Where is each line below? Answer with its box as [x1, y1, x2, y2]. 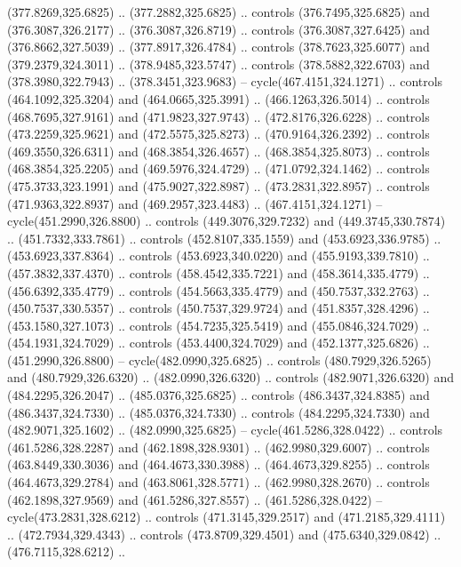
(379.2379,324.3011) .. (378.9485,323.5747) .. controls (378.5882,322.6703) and [7, 54, 430, 73]
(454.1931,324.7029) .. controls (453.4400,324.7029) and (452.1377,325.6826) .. [7, 333, 430, 352]
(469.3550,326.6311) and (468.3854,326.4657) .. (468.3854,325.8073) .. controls [7, 141, 430, 160]
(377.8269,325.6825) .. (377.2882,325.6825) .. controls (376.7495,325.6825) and [7, 3, 430, 20]
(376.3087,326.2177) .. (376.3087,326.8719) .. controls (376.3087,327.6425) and [7, 20, 430, 38]
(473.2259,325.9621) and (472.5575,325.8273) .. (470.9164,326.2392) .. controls [7, 124, 430, 143]
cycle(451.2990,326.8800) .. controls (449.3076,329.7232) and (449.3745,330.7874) [7, 212, 446, 230]
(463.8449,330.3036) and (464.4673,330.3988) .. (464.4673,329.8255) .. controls [7, 455, 430, 474]
